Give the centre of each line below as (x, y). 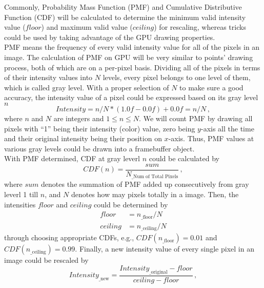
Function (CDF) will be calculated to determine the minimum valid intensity (125, 17)
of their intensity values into (48, 77)
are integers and (79, 118)
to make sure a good (211, 87)
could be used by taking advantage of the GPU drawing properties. (110, 37)
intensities (20, 204)
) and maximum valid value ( (87, 27)
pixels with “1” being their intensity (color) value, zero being (100, 128)
